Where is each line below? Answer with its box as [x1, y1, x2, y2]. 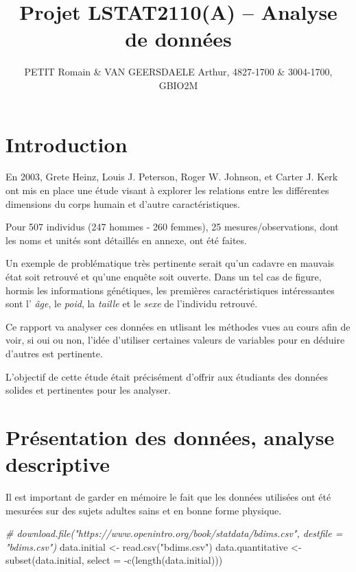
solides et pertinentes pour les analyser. [5, 383, 171, 397]
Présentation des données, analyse [5, 422, 335, 451]
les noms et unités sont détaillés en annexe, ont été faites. [5, 233, 247, 247]
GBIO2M [158, 78, 198, 92]
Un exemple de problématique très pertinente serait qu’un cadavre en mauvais [5, 256, 335, 270]
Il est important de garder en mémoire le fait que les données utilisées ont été [5, 490, 331, 504]
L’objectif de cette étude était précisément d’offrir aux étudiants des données [5, 369, 328, 383]
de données [125, 25, 232, 53]
